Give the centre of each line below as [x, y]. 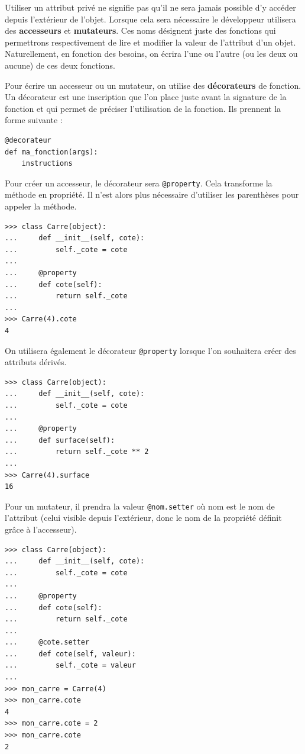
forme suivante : [34, 120]
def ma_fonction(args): [51, 152]
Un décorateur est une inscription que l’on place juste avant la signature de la [146, 97]
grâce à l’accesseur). [41, 529]
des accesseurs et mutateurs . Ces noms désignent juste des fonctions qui [140, 30]
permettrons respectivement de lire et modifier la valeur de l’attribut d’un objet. [150, 42]
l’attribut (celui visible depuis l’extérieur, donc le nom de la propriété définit [143, 518]
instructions [47, 164]
